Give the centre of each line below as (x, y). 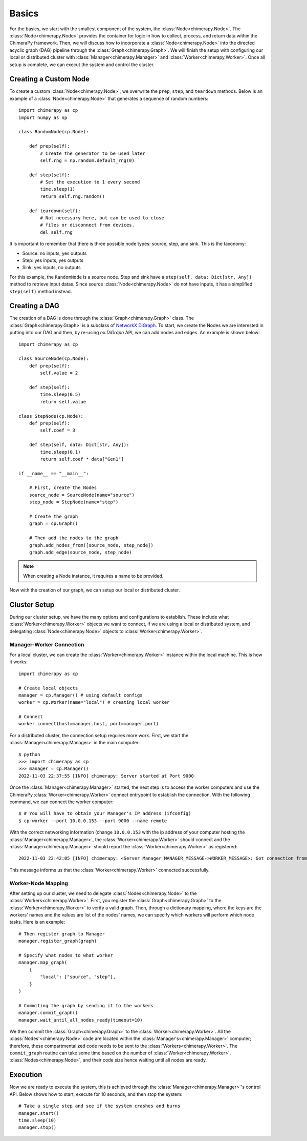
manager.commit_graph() (48, 1013)
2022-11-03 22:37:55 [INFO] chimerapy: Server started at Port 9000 (106, 776)
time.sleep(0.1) (60, 452)
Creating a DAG (35, 306)
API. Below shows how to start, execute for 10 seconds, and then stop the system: (96, 1094)
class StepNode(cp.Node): (51, 416)
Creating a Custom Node (49, 79)
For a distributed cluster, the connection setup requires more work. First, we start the (99, 735)
